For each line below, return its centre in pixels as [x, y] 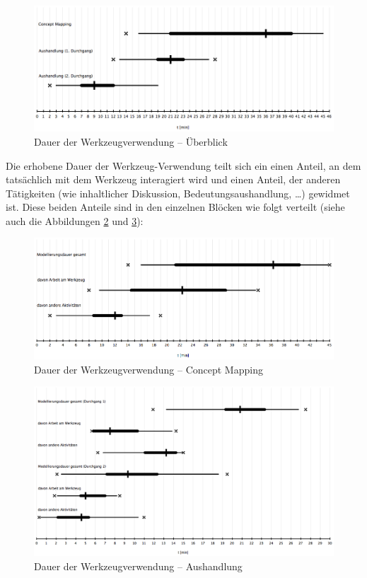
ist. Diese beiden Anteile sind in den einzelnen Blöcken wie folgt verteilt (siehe [175, 207]
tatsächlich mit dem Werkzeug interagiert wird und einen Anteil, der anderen [173, 179]
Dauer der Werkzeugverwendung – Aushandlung [138, 566]
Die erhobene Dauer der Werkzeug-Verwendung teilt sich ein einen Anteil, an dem [183, 165]
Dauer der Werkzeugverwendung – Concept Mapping [148, 369]
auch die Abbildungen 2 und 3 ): [75, 220]
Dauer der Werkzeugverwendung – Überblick [131, 141]
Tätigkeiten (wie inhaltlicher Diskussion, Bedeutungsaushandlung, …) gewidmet [178, 193]
